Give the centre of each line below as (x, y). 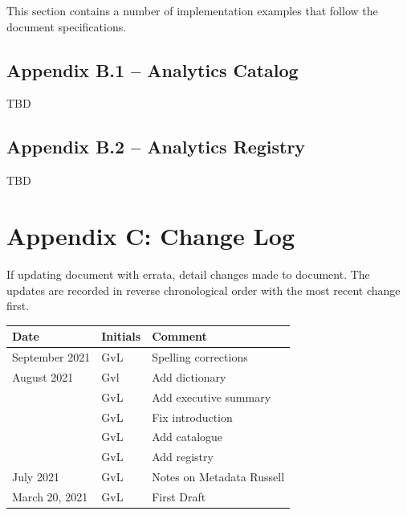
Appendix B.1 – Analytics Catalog (153, 69)
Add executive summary (212, 396)
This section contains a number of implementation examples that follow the (192, 10)
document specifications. (67, 26)
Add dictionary (189, 376)
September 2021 (51, 357)
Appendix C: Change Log (151, 235)
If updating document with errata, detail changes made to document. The (188, 274)
